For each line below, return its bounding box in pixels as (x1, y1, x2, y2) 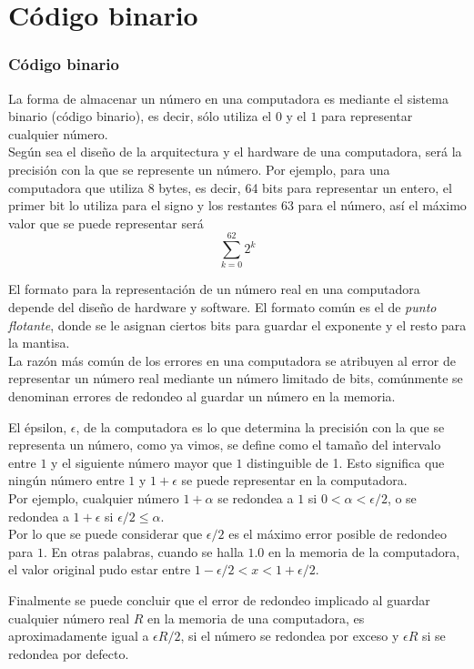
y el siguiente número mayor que (51, 452, 232, 471)
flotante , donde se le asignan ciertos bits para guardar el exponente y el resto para (8, 315, 467, 334)
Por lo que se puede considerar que (8, 524, 203, 543)
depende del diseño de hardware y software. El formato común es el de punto (8, 298, 437, 317)
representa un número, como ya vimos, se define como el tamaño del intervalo (8, 435, 441, 454)
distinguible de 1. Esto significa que (247, 452, 445, 471)
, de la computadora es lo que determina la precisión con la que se (76, 417, 445, 436)
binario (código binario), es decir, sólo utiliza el (8, 106, 272, 126)
